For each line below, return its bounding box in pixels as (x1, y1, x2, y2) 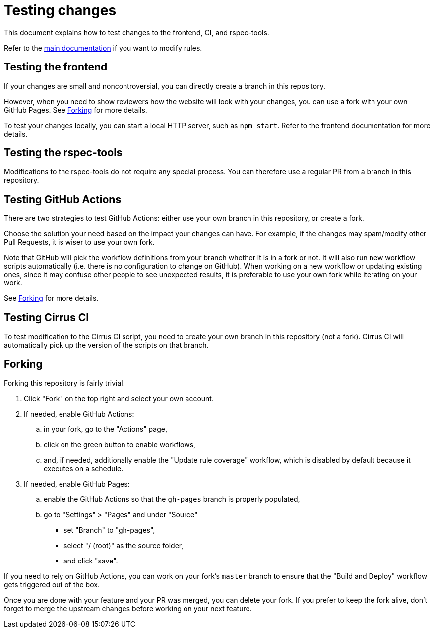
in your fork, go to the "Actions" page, (44, 424, 167, 433)
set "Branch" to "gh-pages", (63, 525, 155, 534)
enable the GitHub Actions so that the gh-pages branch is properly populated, (44, 494, 300, 503)
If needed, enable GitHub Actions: (24, 409, 134, 418)
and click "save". (63, 556, 118, 565)
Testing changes (4, 2, 117, 19)
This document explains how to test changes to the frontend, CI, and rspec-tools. (4, 28, 269, 37)
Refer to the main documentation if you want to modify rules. (4, 43, 202, 52)
